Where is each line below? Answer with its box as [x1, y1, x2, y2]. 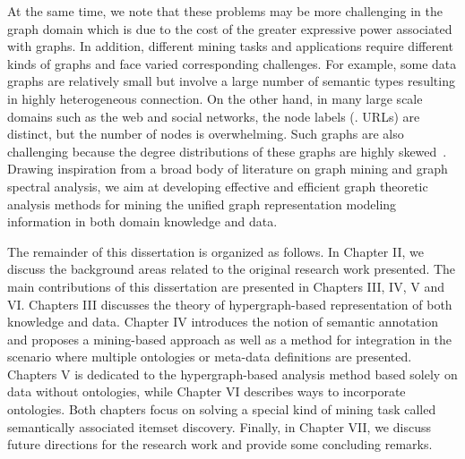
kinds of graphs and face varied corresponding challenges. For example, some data [7, 54, 457, 72]
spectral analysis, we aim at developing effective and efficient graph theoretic [7, 176, 428, 195]
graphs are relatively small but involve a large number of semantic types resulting [7, 72, 455, 90]
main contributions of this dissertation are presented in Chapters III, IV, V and [7, 276, 444, 295]
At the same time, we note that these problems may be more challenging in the [7, 2, 443, 20]
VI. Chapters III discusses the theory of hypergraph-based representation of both [7, 294, 452, 313]
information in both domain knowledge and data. [7, 212, 278, 231]
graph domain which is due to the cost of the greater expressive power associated [7, 19, 452, 38]
